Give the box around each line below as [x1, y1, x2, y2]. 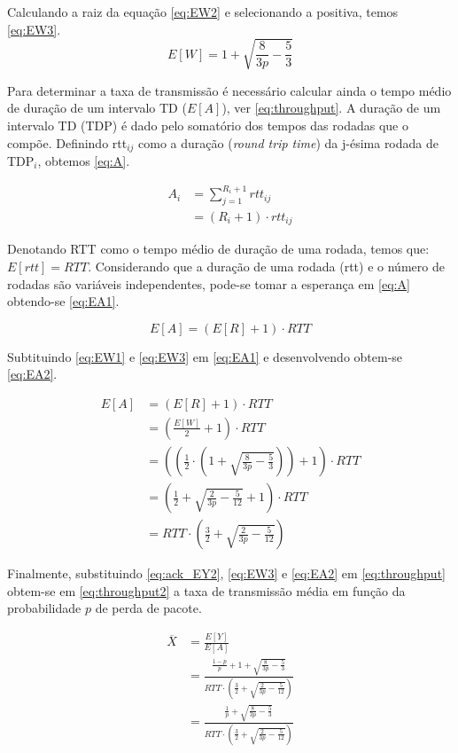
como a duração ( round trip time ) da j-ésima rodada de [138, 133, 439, 152]
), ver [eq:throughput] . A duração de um [221, 98, 441, 117]
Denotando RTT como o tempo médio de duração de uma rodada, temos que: [7, 239, 430, 258]
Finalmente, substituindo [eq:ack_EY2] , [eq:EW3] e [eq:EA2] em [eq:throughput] [7, 564, 446, 583]
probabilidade [7, 599, 82, 617]
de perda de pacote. [95, 599, 202, 617]
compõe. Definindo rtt [7, 133, 128, 152]
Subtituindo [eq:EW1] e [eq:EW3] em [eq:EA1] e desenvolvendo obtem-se [7, 347, 403, 365]
